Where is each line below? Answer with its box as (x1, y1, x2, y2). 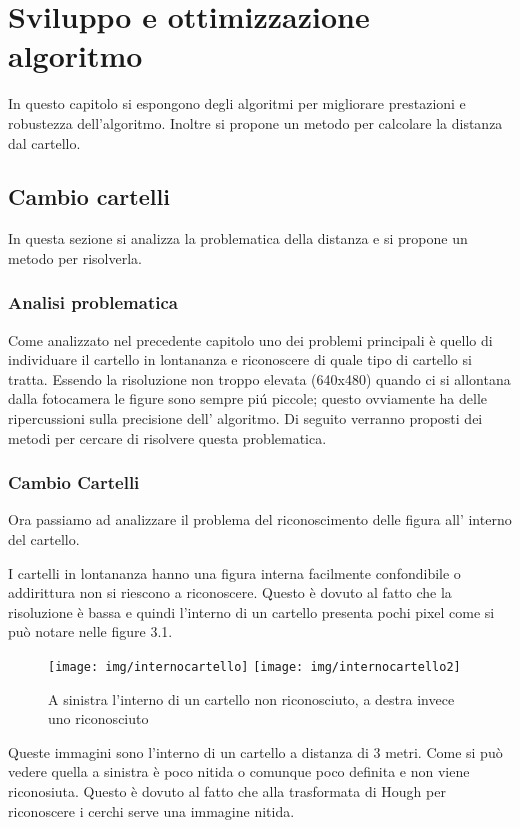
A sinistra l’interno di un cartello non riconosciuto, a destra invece (48, 688, 455, 709)
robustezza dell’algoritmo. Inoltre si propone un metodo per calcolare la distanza (8, 112, 503, 133)
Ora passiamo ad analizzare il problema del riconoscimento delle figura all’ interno (8, 509, 512, 530)
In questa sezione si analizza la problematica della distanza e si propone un (8, 228, 468, 249)
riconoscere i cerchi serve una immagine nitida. (8, 800, 295, 821)
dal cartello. (8, 132, 81, 153)
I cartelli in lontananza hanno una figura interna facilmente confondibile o (8, 562, 461, 583)
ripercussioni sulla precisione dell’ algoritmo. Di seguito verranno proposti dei (8, 408, 483, 429)
